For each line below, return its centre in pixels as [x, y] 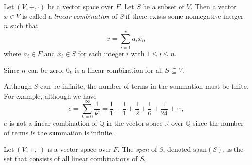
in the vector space [134, 123]
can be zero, [46, 70]
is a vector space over [79, 149]
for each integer [101, 53]
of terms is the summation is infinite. [59, 132]
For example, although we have [50, 95]
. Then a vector [213, 6]
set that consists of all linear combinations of [71, 158]
